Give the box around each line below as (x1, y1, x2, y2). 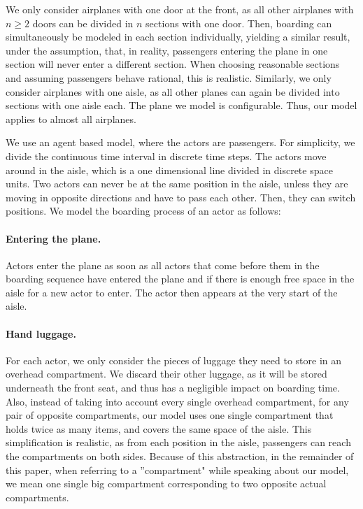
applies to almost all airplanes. (6, 111, 136, 126)
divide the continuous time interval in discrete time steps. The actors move (6, 148, 327, 163)
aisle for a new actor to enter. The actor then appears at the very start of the (6, 285, 338, 299)
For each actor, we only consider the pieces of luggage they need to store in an (6, 352, 342, 367)
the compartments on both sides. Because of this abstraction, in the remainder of (6, 449, 354, 464)
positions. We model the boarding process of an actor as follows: (6, 203, 281, 218)
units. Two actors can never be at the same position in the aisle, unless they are (6, 176, 348, 191)
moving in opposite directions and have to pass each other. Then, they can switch (6, 189, 356, 204)
